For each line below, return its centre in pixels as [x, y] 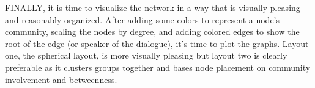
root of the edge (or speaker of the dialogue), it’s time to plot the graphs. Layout [157, 43]
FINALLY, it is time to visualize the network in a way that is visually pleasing [153, 7]
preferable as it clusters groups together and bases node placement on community [158, 67]
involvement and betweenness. [61, 79]
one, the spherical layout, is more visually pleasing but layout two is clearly [146, 55]
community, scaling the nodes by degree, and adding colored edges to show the [152, 31]
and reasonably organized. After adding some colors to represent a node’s [143, 19]
